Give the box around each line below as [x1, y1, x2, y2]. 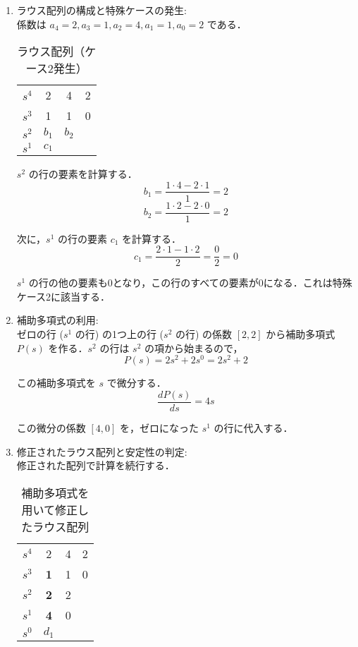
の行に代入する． [214, 421, 293, 435]
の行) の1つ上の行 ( [75, 327, 164, 341]
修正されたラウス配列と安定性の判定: [16, 444, 187, 459]
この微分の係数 [16, 421, 86, 435]
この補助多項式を [16, 375, 96, 390]
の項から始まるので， [144, 340, 243, 355]
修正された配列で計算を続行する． [16, 458, 175, 473]
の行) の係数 [175, 327, 233, 341]
